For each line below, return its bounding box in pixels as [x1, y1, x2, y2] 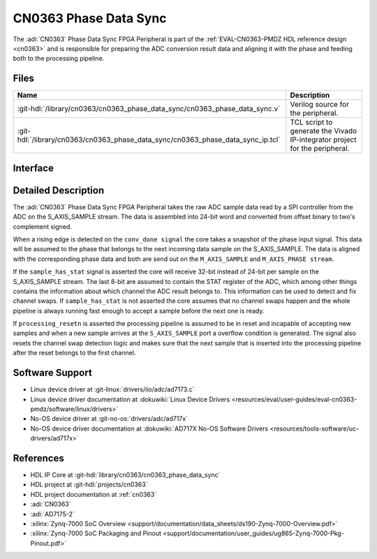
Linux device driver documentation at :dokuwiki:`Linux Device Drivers [30, 395, 230, 403]
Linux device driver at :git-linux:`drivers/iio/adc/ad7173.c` [30, 385, 195, 394]
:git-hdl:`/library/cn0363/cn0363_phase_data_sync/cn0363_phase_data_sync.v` [17, 104, 281, 114]
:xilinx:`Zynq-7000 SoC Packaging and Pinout [30, 529, 162, 537]
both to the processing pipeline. [13, 54, 105, 63]
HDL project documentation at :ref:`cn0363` [30, 490, 157, 498]
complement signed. [13, 222, 73, 230]
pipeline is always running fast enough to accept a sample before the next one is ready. [13, 306, 265, 315]
